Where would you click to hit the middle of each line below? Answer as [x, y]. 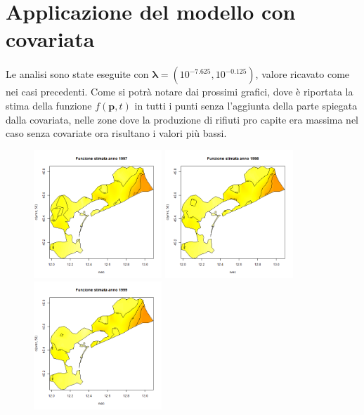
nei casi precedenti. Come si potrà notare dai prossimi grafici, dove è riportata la [180, 92]
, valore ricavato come [303, 74]
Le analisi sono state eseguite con [77, 74]
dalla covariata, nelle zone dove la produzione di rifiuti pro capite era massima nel [182, 119]
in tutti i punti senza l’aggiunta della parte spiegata [246, 105]
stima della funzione [49, 105]
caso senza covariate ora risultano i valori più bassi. [116, 133]
